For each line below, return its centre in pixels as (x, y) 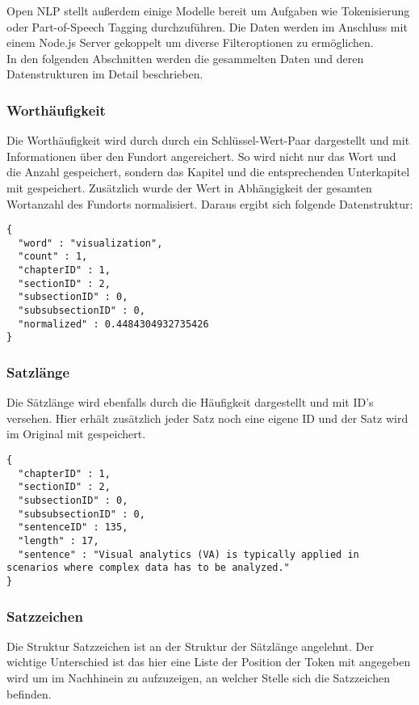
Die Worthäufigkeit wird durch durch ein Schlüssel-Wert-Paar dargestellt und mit (208, 140)
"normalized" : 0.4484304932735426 (113, 324)
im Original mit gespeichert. (76, 434)
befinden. (29, 693)
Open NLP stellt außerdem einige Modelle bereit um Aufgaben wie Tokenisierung (208, 11)
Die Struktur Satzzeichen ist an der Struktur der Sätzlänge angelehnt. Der (190, 646)
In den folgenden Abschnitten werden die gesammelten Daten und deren (185, 58)
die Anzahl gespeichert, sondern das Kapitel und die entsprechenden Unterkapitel (208, 172)
